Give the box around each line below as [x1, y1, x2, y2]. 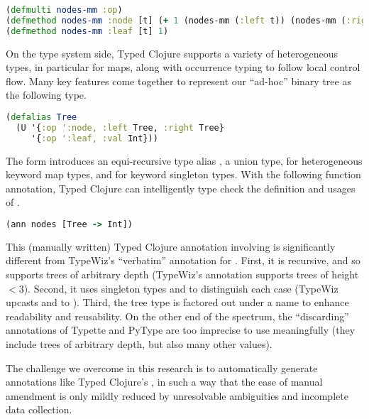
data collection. [6, 402, 72, 417]
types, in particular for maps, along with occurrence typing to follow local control [6, 60, 360, 75]
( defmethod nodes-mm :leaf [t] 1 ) [6, 26, 169, 36]
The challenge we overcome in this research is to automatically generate [6, 360, 318, 375]
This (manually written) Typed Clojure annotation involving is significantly [6, 239, 336, 254]
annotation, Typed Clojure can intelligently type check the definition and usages [6, 180, 356, 195]
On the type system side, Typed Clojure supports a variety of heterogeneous [6, 45, 338, 60]
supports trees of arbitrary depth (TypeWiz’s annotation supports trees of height [6, 267, 359, 282]
